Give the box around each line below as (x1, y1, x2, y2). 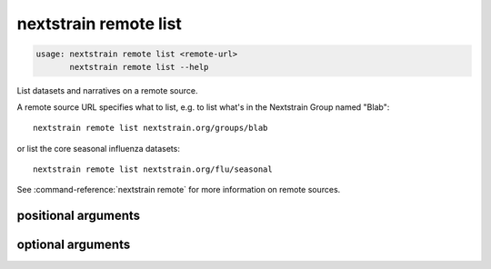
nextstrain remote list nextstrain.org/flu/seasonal (33, 164, 273, 174)
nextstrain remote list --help (69, 62, 209, 72)
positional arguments (16, 208, 141, 224)
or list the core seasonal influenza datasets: (16, 143, 181, 154)
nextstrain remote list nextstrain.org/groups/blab (33, 123, 268, 134)
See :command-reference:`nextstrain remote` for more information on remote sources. (16, 184, 341, 195)
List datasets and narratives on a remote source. (16, 85, 199, 95)
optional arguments (16, 237, 131, 253)
